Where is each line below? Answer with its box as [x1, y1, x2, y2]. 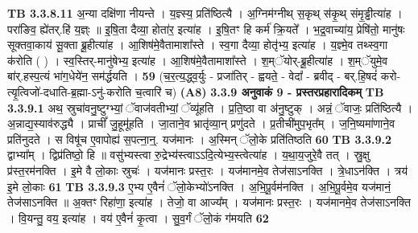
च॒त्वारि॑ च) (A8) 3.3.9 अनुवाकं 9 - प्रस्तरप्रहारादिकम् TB [135, 83, 384, 100]
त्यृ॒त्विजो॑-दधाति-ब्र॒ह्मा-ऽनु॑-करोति [7, 83, 132, 100]
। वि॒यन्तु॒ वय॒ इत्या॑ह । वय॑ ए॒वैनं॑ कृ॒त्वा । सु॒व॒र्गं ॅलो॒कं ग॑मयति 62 [7, 209, 269, 226]
